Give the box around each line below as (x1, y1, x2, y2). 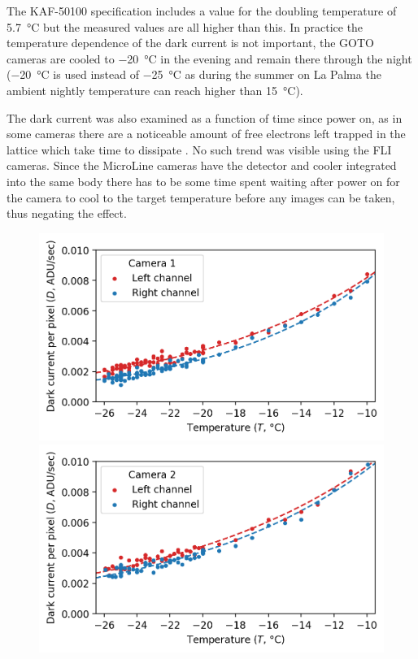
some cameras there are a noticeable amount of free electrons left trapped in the (7, 125, 406, 142)
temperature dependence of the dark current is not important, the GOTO (7, 34, 374, 51)
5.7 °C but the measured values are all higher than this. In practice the (7, 18, 364, 35)
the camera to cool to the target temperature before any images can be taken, (7, 189, 395, 206)
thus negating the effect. (7, 205, 127, 222)
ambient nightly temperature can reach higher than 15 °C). (7, 81, 303, 98)
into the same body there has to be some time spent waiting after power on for (7, 172, 400, 189)
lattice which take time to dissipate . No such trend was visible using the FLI (7, 141, 392, 158)
